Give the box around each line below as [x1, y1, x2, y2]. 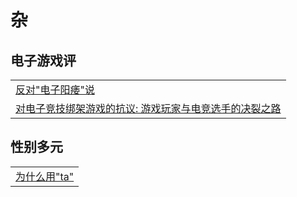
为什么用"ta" [15, 169, 75, 183]
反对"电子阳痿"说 [15, 83, 95, 96]
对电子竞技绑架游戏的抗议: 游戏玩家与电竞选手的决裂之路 [15, 102, 282, 115]
